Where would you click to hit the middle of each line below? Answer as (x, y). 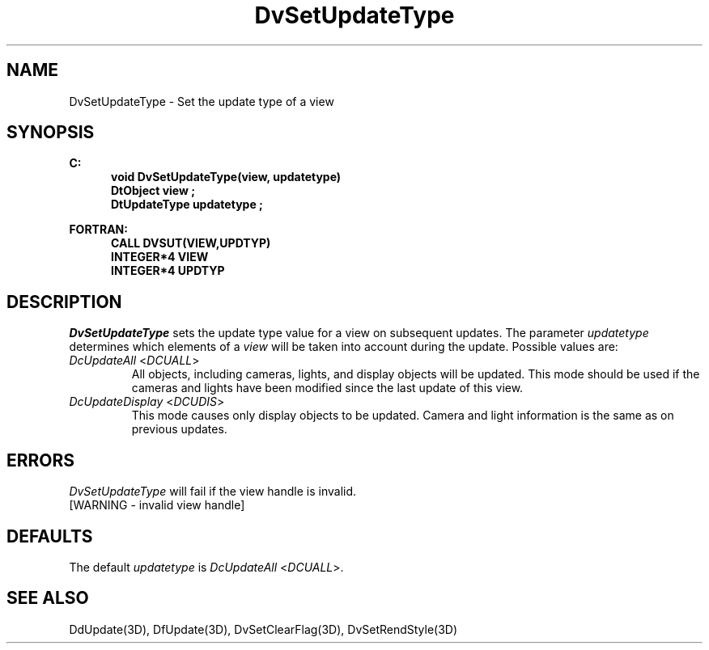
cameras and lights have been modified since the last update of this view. (327, 388)
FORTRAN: (98, 230)
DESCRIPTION (64, 302)
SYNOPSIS (51, 133)
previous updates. (179, 429)
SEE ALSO (48, 598)
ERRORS (41, 460)
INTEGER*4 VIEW (160, 257)
